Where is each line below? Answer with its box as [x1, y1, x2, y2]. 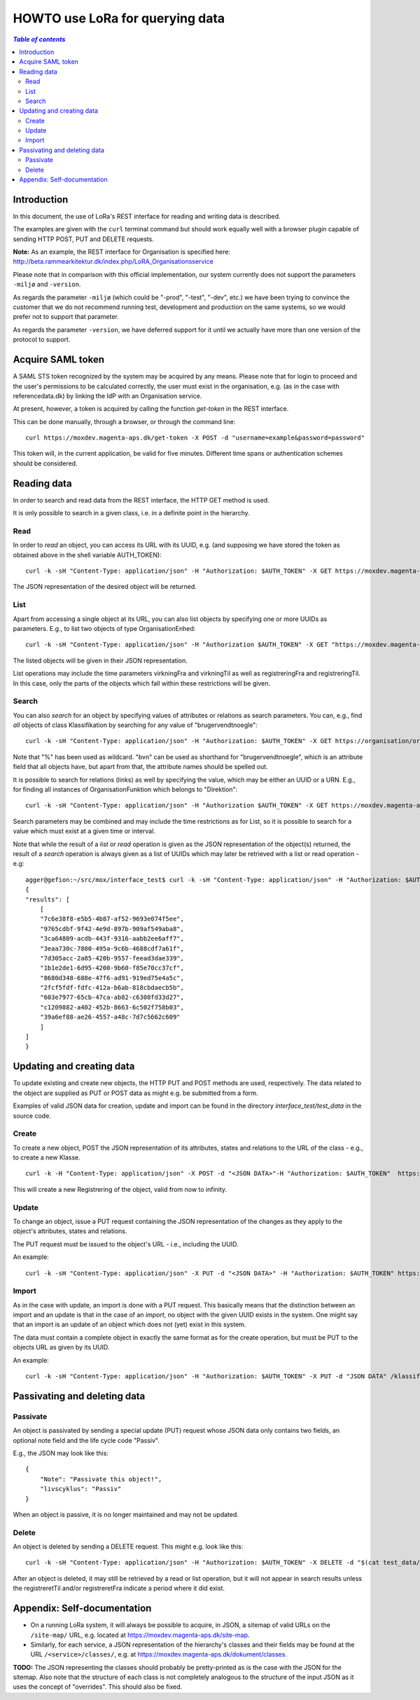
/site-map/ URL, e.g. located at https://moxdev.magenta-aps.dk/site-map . [30, 1631, 250, 1639]
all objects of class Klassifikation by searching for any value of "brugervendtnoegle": [13, 721, 258, 729]
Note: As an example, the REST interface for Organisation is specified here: [13, 247, 231, 256]
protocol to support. [13, 335, 71, 344]
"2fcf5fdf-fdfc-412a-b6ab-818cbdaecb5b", [39, 984, 185, 992]
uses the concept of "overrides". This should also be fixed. [13, 1682, 183, 1691]
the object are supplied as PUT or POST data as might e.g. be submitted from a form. [13, 1089, 258, 1097]
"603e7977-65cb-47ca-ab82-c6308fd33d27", [39, 993, 185, 1002]
